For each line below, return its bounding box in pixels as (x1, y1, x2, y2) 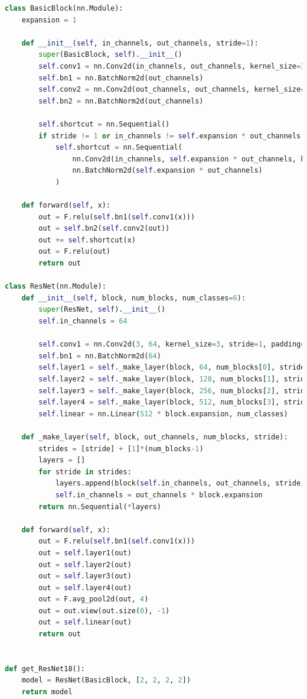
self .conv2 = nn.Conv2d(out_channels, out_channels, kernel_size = (38, 85, 305, 94)
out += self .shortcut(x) (38, 235, 136, 244)
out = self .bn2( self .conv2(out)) (38, 224, 170, 233)
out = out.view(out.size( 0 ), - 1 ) (38, 606, 170, 615)
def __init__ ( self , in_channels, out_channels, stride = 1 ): (21, 38, 259, 47)
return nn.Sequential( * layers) (38, 502, 161, 511)
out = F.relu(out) (38, 247, 110, 256)
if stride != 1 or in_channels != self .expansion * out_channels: (38, 131, 305, 140)
